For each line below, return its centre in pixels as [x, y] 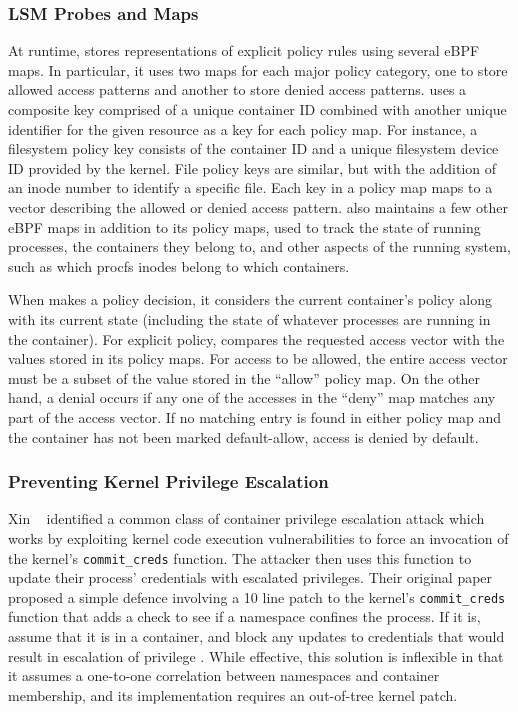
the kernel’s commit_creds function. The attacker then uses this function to [240, 557]
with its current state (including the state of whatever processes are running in [249, 318]
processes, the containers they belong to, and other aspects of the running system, [259, 246]
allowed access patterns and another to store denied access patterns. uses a [237, 89]
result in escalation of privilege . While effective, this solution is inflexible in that [256, 655]
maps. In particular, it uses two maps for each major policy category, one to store [258, 69]
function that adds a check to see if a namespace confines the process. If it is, [244, 616]
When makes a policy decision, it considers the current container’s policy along [250, 299]
